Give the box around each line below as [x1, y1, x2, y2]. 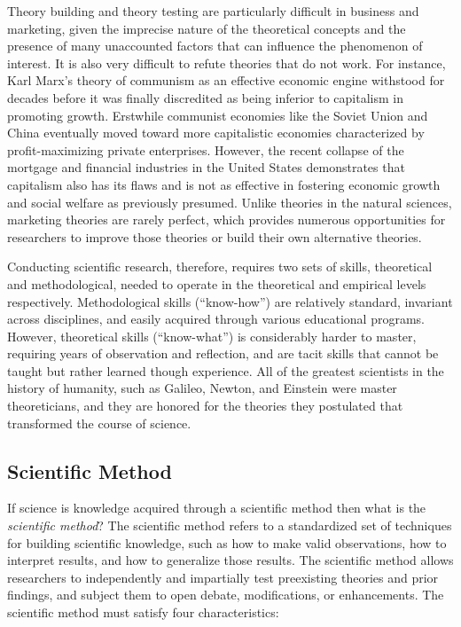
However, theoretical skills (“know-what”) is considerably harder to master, [7, 326, 417, 345]
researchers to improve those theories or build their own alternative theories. [7, 227, 422, 246]
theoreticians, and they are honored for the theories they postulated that [7, 396, 403, 415]
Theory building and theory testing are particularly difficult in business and [7, 2, 419, 20]
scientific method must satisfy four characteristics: [7, 603, 279, 622]
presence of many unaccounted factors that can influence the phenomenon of [7, 36, 423, 55]
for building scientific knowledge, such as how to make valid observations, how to [7, 533, 447, 552]
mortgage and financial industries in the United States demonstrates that [7, 158, 405, 176]
